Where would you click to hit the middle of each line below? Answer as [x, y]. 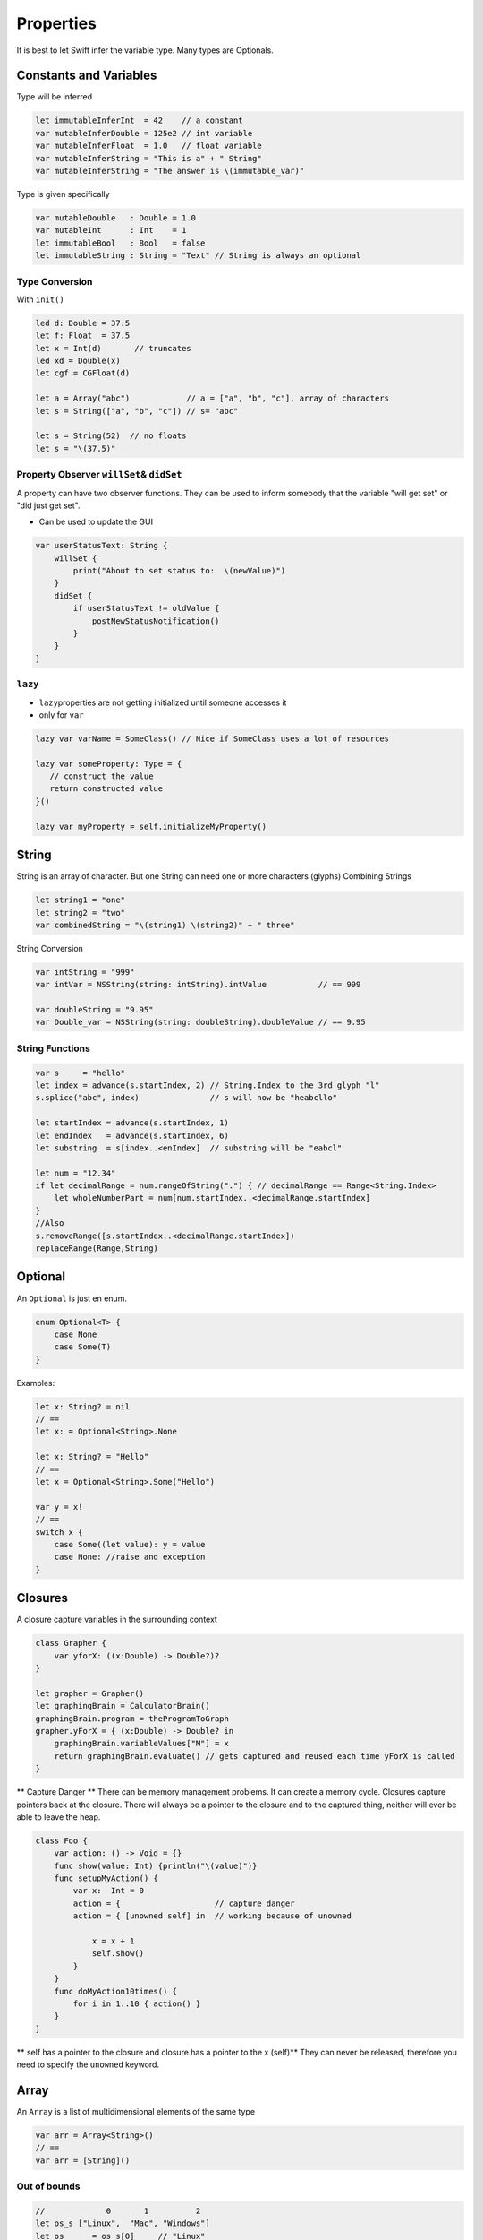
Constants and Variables [87, 76]
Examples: [36, 1383]
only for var [61, 715]
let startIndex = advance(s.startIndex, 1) [132, 1123]
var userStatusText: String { [102, 546]
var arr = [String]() [83, 2160]
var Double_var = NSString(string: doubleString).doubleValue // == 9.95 [200, 1022]
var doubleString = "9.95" [94, 1010]
